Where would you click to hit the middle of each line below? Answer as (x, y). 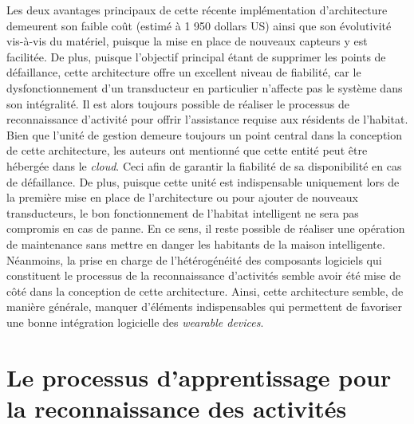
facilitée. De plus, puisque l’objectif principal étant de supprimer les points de (196, 56)
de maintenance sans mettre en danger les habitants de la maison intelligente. (196, 243)
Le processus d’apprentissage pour (199, 377)
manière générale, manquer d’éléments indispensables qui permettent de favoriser (205, 306)
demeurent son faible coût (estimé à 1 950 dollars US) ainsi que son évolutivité (199, 25)
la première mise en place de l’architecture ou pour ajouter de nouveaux (182, 197)
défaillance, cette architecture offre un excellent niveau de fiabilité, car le (184, 72)
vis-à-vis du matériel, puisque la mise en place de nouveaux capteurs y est (187, 41)
